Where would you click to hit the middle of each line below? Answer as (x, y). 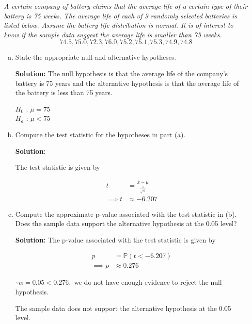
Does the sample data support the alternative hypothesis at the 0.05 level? (126, 223)
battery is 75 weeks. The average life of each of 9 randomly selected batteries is (120, 15)
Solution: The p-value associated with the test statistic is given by (115, 239)
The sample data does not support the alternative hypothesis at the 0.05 (123, 308)
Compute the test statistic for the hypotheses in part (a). (100, 134)
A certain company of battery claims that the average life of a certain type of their (126, 6)
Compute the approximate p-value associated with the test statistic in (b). (126, 214)
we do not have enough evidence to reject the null (148, 282)
